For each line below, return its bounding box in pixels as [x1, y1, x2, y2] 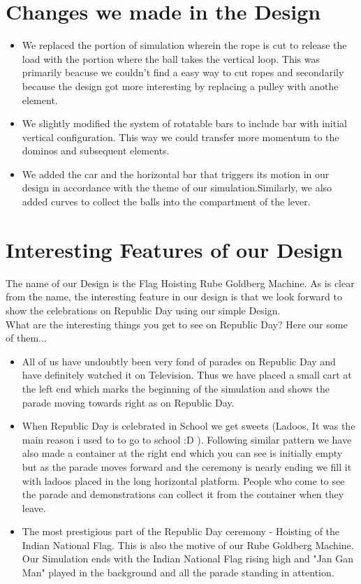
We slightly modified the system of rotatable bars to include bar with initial [22, 116, 347, 131]
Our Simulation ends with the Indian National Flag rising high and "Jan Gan [22, 551, 354, 566]
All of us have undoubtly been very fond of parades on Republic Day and [22, 353, 336, 368]
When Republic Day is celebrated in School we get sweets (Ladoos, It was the [22, 418, 355, 433]
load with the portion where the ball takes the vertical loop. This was [22, 51, 320, 66]
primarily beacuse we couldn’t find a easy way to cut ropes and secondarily [22, 65, 344, 80]
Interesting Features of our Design [6, 235, 343, 263]
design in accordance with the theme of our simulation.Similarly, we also [22, 180, 332, 195]
